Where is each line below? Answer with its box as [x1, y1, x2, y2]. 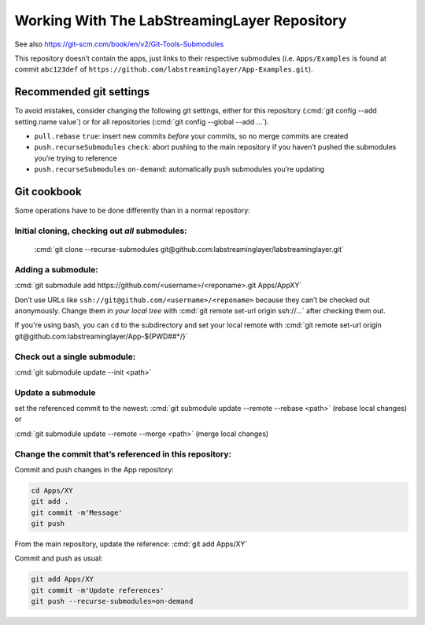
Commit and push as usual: [14, 553, 103, 563]
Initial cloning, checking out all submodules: [14, 225, 188, 236]
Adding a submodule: [14, 264, 98, 275]
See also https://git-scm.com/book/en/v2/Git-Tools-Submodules [14, 39, 224, 49]
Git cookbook [14, 185, 82, 198]
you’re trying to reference [34, 153, 117, 163]
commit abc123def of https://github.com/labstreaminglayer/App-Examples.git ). [14, 65, 314, 74]
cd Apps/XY [31, 486, 73, 495]
